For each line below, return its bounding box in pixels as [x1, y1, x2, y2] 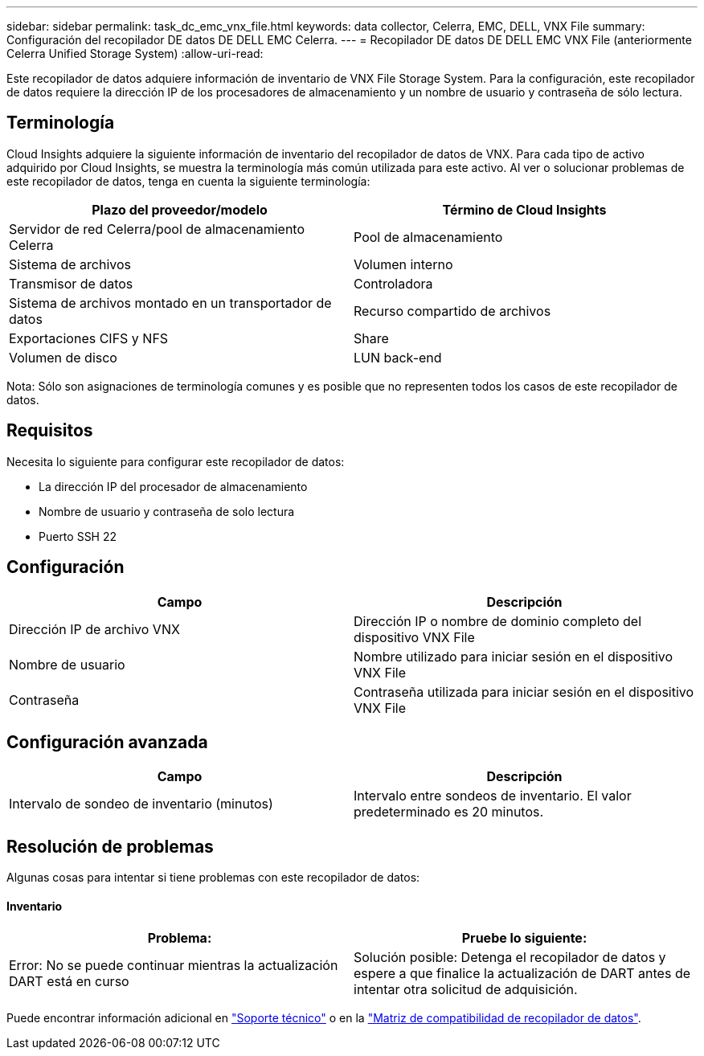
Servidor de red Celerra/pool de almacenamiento [9, 220, 305, 237]
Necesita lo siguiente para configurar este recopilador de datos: [6, 454, 345, 469]
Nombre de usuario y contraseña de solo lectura [39, 504, 295, 518]
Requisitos [6, 420, 93, 441]
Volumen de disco [9, 349, 117, 366]
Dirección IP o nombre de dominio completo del [354, 612, 642, 629]
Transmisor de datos [9, 275, 133, 292]
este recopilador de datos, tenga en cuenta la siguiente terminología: [6, 174, 370, 188]
